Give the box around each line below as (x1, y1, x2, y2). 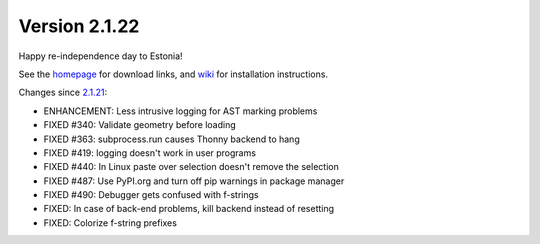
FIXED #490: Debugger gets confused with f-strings (43, 189, 259, 201)
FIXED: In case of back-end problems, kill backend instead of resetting (43, 203, 335, 215)
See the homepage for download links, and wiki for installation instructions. (18, 68, 329, 80)
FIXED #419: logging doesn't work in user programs (43, 146, 257, 159)
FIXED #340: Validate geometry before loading (43, 119, 237, 131)
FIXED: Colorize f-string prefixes (43, 216, 177, 229)
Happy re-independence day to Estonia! (18, 50, 184, 62)
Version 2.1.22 (18, 15, 140, 37)
